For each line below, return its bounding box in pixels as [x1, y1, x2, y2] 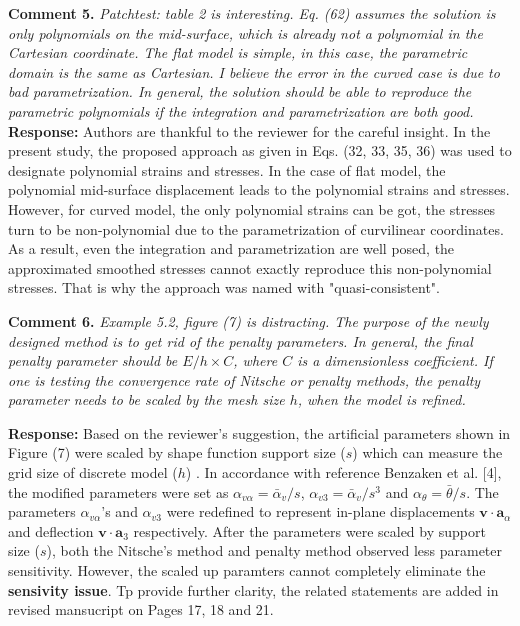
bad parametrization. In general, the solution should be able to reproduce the [8, 81, 472, 102]
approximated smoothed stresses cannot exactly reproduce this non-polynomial [8, 257, 492, 278]
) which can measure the [352, 442, 503, 463]
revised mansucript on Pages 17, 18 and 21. [8, 599, 274, 620]
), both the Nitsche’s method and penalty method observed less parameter [46, 540, 503, 561]
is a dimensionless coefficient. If [297, 350, 493, 371]
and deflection [8, 520, 94, 541]
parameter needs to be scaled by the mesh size [8, 389, 285, 410]
